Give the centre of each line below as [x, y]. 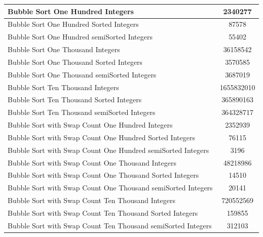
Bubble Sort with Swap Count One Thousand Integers [92, 162]
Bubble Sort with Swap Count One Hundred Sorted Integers [101, 137]
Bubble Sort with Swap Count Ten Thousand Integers [92, 200]
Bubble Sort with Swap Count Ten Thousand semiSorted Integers [110, 225]
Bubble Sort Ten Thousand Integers [63, 87]
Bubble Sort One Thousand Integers [64, 49]
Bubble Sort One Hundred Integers [71, 11]
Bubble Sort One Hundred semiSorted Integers [80, 37]
